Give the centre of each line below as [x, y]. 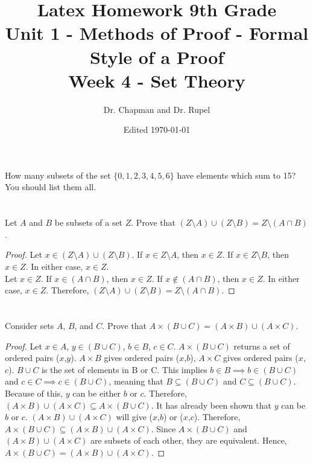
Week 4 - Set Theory [157, 80]
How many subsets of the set [58, 175]
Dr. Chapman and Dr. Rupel [157, 109]
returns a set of [262, 346]
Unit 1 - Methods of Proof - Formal [157, 33]
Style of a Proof [157, 56]
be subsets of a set [89, 222]
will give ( [134, 417]
